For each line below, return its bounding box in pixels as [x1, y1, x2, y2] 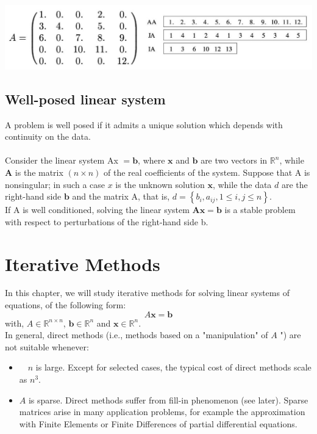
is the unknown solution [115, 178, 205, 190]
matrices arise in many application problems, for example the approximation [19, 405, 305, 418]
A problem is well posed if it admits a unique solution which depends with [5, 118, 283, 131]
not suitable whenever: [5, 340, 89, 353]
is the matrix [15, 165, 63, 178]
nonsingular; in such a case [5, 178, 105, 190]
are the [281, 178, 308, 190]
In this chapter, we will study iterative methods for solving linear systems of [5, 286, 290, 299]
